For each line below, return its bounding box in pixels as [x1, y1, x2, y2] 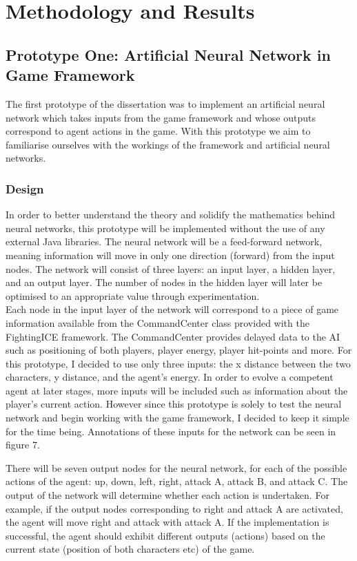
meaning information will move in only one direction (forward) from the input [6, 247, 335, 262]
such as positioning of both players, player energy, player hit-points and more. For [6, 343, 352, 357]
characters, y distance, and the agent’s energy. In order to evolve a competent [6, 370, 334, 384]
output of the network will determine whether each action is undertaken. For [6, 488, 329, 502]
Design [6, 180, 44, 197]
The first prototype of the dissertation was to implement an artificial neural [6, 96, 325, 111]
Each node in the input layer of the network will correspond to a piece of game [6, 302, 339, 316]
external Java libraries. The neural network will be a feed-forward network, [6, 234, 323, 249]
